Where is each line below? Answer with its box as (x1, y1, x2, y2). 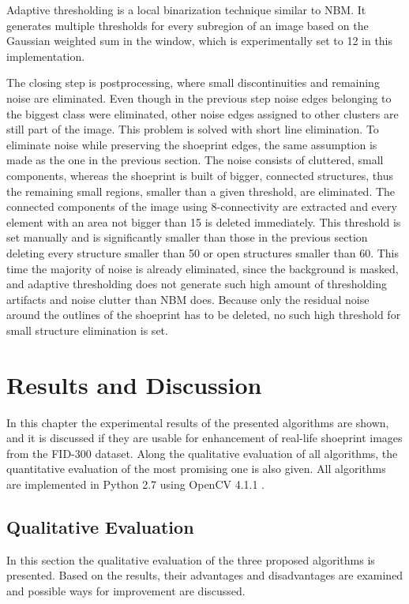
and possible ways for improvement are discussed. (6, 582, 246, 598)
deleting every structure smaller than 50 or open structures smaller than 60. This (6, 244, 399, 261)
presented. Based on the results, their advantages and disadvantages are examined (6, 567, 403, 583)
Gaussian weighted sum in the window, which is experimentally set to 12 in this (6, 32, 393, 49)
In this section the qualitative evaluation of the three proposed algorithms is (6, 551, 375, 568)
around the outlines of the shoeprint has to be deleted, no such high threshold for (6, 306, 401, 323)
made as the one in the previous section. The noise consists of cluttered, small (6, 152, 384, 168)
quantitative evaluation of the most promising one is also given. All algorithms (6, 460, 386, 477)
